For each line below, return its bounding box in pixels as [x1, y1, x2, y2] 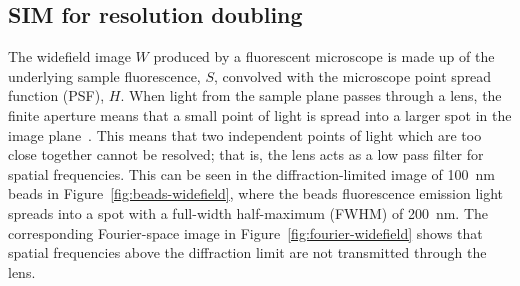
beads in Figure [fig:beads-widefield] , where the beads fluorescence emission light [8, 183, 504, 204]
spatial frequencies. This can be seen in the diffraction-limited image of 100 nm [8, 163, 495, 184]
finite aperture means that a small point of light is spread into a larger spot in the [8, 104, 512, 125]
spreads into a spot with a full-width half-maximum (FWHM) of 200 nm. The [8, 202, 488, 223]
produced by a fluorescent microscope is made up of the [153, 46, 495, 67]
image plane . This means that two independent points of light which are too [8, 124, 482, 145]
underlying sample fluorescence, [8, 65, 201, 86]
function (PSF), [8, 85, 105, 106]
